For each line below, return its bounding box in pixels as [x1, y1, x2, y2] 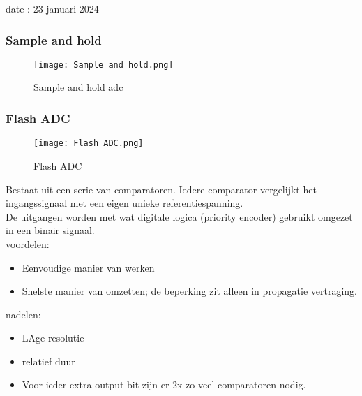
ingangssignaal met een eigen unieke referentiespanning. [6, 196, 243, 210]
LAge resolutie [22, 330, 84, 345]
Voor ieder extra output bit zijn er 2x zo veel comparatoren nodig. [22, 377, 306, 392]
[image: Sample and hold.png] [33, 59, 174, 70]
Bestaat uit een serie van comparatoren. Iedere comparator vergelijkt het [6, 182, 317, 196]
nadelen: [6, 307, 41, 321]
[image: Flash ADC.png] [33, 138, 144, 149]
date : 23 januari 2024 [6, 1, 99, 15]
